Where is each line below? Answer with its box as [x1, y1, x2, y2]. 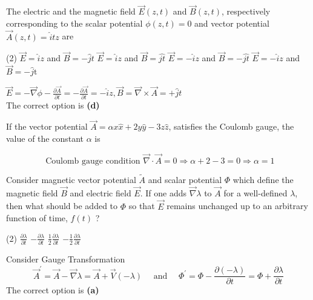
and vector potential [194, 16, 269, 29]
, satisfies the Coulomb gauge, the [168, 120, 294, 133]
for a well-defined [223, 186, 288, 199]
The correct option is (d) [6, 98, 100, 111]
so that [128, 199, 155, 212]
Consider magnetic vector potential [6, 173, 136, 186]
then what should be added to [6, 199, 118, 212]
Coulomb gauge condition [45, 156, 140, 165]
